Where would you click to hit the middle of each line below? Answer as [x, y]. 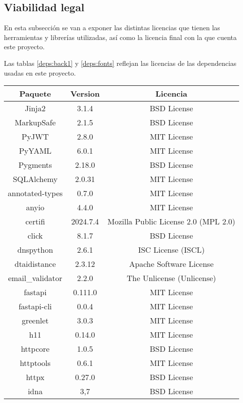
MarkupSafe [35, 122]
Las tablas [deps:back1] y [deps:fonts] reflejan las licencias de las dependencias [120, 63]
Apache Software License [171, 264]
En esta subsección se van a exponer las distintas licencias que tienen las [112, 28]
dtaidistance [35, 264]
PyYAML [35, 151]
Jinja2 [35, 108]
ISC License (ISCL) [171, 250]
